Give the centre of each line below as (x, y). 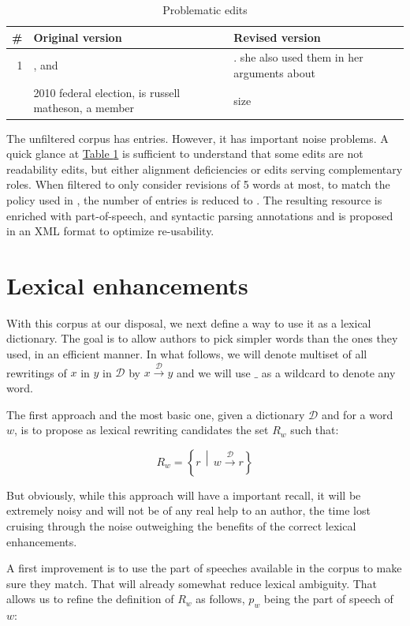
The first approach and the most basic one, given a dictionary (156, 414)
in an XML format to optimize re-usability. (110, 231)
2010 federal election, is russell (107, 92)
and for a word (357, 414)
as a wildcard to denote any (328, 372)
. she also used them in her (298, 57)
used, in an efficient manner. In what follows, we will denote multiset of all (187, 354)
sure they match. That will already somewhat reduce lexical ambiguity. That (192, 583)
